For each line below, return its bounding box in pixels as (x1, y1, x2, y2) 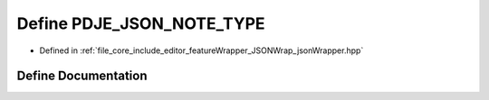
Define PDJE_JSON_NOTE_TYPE (16, 14, 266, 33)
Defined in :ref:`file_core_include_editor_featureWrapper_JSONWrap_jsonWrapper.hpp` (39, 45, 364, 56)
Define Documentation (16, 68, 148, 84)
